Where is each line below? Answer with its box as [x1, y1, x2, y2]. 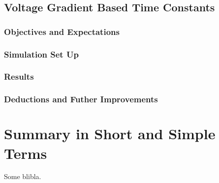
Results [4, 70, 34, 83]
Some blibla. [4, 171, 41, 182]
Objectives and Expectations [4, 25, 120, 37]
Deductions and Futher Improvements [4, 93, 158, 105]
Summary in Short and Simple [4, 123, 216, 144]
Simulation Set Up [4, 48, 79, 60]
